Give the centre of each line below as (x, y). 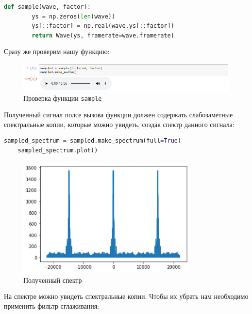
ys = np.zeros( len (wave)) (74, 16)
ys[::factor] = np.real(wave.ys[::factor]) (103, 26)
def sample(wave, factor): (47, 7)
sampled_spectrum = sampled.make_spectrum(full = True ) (93, 141)
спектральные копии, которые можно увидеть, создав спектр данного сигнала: (119, 124)
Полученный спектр (53, 280)
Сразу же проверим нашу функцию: (57, 51)
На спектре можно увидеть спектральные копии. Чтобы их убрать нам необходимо (126, 296)
